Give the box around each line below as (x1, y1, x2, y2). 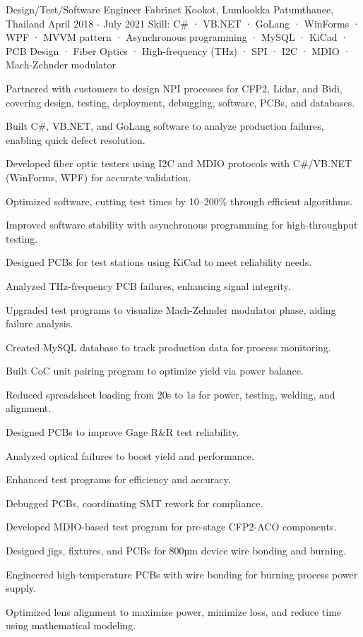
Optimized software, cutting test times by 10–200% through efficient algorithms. (6, 193, 353, 208)
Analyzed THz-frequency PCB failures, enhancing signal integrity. (6, 278, 291, 293)
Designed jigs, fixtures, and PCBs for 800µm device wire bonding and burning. (6, 543, 347, 558)
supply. (6, 581, 36, 595)
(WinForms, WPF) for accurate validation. (6, 169, 191, 184)
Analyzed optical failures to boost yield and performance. (6, 448, 254, 463)
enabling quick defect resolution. (6, 132, 145, 147)
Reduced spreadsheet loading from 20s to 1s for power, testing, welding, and (6, 387, 335, 401)
